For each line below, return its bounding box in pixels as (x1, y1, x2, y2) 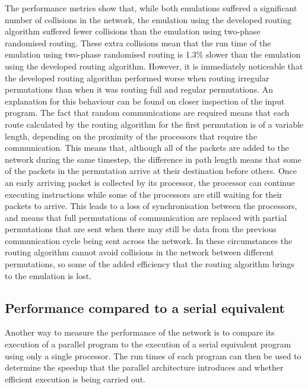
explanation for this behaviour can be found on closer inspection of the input (5, 94, 285, 107)
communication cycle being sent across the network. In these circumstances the (5, 234, 293, 246)
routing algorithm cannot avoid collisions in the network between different (5, 246, 274, 258)
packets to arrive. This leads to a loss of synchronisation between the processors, (5, 200, 297, 212)
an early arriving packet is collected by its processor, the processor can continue (5, 176, 295, 188)
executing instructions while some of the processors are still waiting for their (5, 188, 282, 200)
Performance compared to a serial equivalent (5, 298, 285, 317)
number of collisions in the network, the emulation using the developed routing (5, 13, 291, 26)
